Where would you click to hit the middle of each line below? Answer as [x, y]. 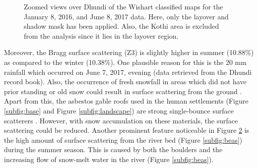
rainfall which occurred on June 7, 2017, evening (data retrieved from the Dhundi [128, 72]
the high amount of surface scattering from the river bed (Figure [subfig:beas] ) [123, 140]
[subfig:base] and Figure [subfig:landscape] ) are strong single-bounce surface [119, 110]
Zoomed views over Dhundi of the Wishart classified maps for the [124, 6]
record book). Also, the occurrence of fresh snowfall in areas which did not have [125, 82]
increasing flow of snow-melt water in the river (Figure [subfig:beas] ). [109, 159]
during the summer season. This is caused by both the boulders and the [113, 149]
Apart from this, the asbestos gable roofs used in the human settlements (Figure [126, 101]
